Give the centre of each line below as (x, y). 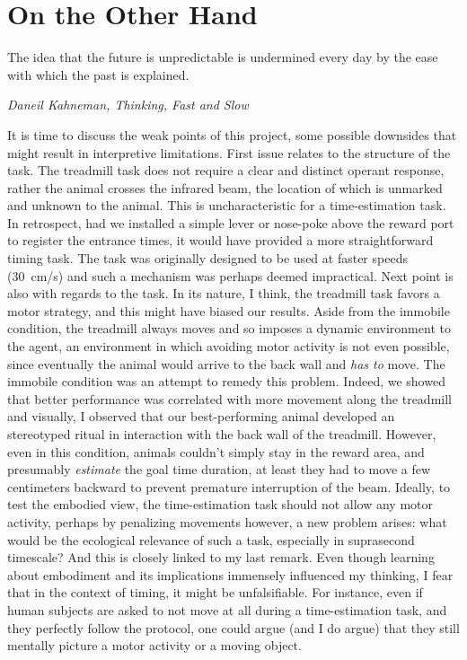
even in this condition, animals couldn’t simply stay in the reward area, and (216, 451)
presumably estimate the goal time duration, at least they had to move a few (219, 469)
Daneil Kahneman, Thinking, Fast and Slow (128, 105)
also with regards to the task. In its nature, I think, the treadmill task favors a (224, 293)
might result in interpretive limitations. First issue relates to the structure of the (229, 152)
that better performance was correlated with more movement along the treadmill (229, 398)
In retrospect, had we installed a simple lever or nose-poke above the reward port (231, 222)
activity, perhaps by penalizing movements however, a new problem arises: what (227, 521)
